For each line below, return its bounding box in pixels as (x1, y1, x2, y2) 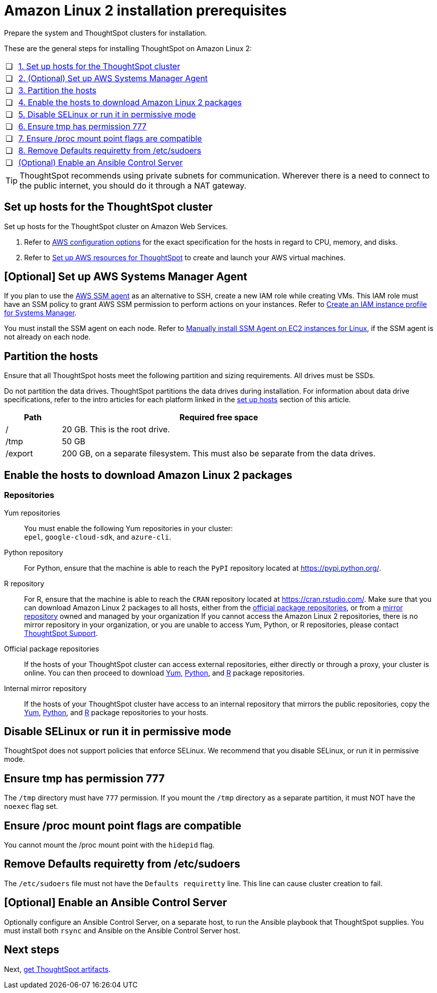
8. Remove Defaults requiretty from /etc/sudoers (18, 145, 202, 155)
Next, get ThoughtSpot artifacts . (4, 964, 111, 973)
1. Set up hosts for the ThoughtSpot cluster (18, 61, 180, 71)
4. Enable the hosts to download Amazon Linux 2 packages (18, 97, 242, 107)
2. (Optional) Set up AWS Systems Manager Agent (18, 73, 208, 83)
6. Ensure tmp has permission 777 (18, 121, 147, 131)
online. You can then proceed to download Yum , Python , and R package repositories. (24, 668, 305, 677)
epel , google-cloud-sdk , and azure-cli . (24, 532, 172, 541)
